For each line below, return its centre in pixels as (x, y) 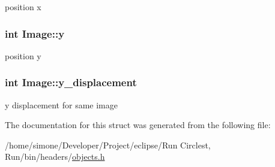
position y (23, 55)
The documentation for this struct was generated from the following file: (138, 125)
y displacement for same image (61, 104)
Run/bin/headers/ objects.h (55, 157)
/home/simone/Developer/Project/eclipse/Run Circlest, (108, 145)
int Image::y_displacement (71, 82)
